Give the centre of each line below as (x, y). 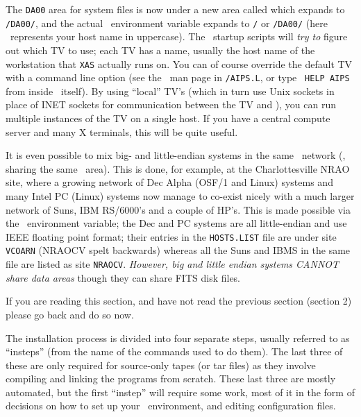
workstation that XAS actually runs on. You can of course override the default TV (179, 63)
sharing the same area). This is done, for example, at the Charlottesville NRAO (178, 168)
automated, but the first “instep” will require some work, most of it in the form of (180, 392)
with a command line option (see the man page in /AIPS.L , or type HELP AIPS (178, 77)
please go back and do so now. (70, 314)
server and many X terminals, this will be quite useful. (122, 131)
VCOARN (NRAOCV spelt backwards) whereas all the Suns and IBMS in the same (178, 250)
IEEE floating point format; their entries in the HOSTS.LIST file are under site (171, 236)
